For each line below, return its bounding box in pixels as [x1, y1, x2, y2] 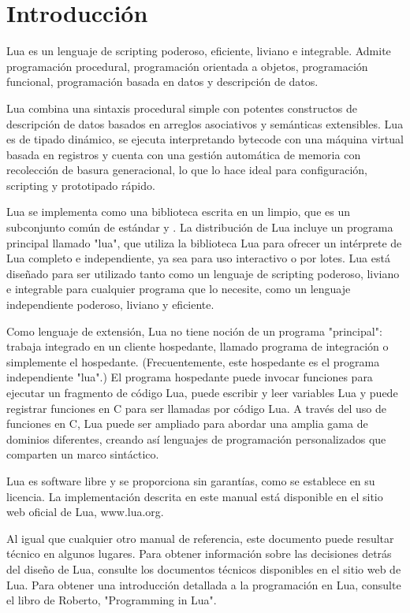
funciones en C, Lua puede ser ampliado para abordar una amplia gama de [6, 415, 368, 432]
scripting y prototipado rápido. [6, 176, 155, 193]
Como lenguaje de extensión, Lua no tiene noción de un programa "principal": [6, 322, 382, 339]
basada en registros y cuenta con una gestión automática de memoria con [6, 146, 361, 162]
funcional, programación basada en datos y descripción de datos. [6, 73, 319, 90]
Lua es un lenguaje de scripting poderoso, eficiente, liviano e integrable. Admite [6, 43, 391, 59]
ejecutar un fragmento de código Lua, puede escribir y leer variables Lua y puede [6, 385, 398, 400]
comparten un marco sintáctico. [6, 446, 159, 463]
